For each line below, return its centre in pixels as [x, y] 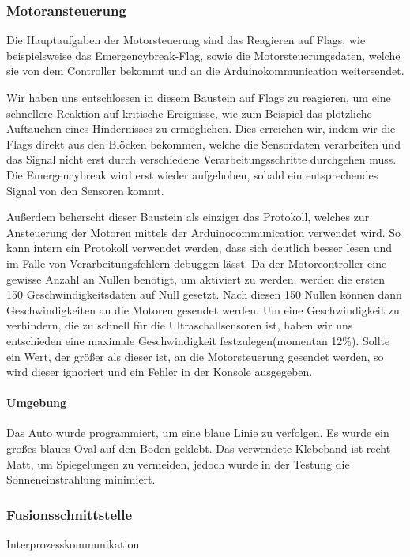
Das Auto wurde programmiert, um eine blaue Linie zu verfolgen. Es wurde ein [198, 433]
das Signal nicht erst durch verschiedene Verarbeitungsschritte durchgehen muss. [201, 159]
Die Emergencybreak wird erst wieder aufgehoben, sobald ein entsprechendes [192, 174]
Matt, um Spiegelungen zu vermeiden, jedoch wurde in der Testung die [178, 463]
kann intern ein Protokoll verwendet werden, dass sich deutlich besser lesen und [199, 248]
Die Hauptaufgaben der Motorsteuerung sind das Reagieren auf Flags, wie [186, 40]
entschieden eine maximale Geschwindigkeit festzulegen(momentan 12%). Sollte [198, 340]
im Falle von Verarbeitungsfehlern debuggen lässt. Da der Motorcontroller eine [197, 263]
